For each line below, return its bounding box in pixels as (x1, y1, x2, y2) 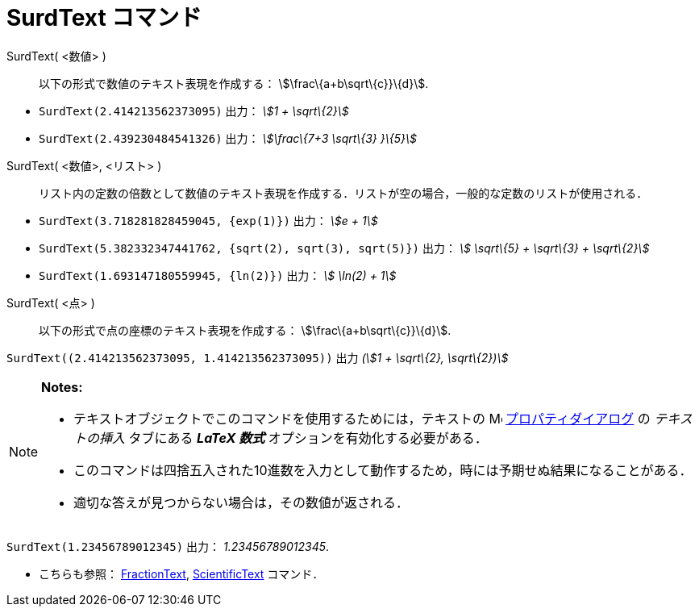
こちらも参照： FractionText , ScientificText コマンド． (39, 566, 324, 581)
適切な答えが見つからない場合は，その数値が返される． (73, 494, 410, 511)
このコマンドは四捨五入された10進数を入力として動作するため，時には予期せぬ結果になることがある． (73, 461, 693, 478)
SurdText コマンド (6, 4, 202, 31)
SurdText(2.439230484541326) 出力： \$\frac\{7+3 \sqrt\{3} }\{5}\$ (39, 131, 418, 145)
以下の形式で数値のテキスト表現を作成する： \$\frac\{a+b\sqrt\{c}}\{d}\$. (39, 76, 429, 90)
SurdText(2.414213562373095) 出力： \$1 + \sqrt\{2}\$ (39, 103, 349, 118)
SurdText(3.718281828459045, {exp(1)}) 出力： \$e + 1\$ (39, 213, 378, 227)
